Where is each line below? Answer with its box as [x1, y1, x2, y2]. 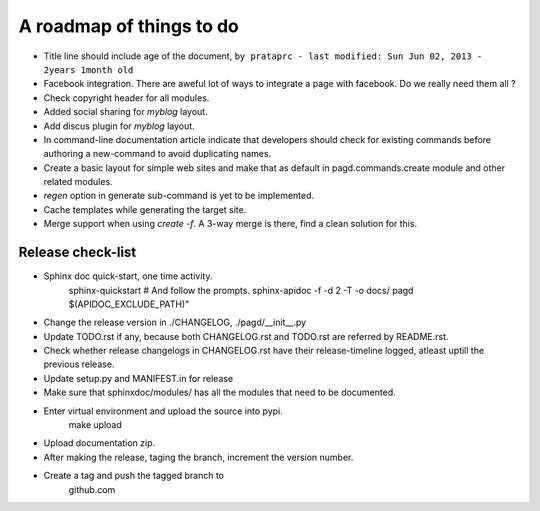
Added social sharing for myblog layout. [43, 106, 209, 118]
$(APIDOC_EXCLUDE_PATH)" [68, 298, 190, 310]
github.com [68, 483, 116, 495]
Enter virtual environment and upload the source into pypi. [43, 405, 284, 417]
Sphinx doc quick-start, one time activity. [43, 270, 213, 282]
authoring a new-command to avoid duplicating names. [43, 148, 272, 160]
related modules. [43, 176, 114, 188]
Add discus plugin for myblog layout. [43, 120, 195, 132]
